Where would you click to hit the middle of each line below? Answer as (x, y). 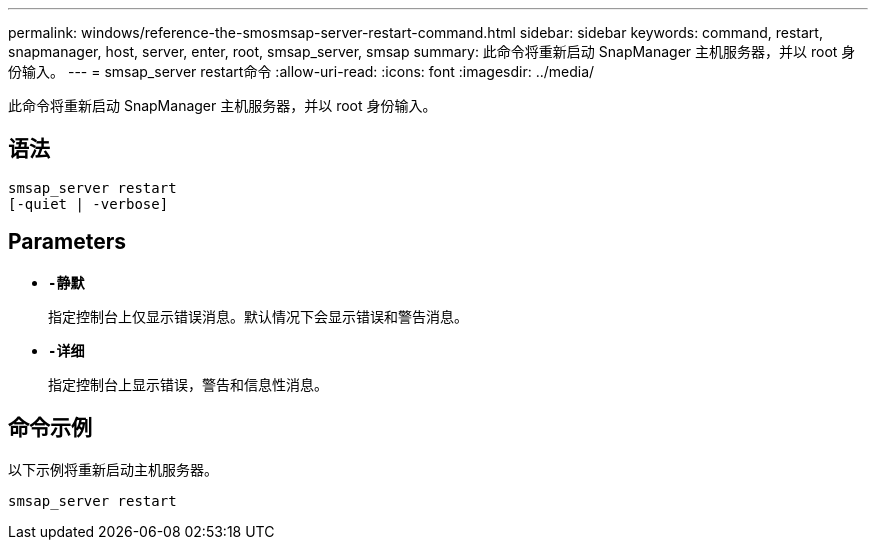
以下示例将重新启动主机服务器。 (113, 469)
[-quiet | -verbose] (88, 203)
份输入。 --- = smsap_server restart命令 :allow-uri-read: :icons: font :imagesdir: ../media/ (301, 71)
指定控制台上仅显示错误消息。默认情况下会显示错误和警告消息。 (258, 316)
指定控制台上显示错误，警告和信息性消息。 (188, 384)
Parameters (67, 242)
